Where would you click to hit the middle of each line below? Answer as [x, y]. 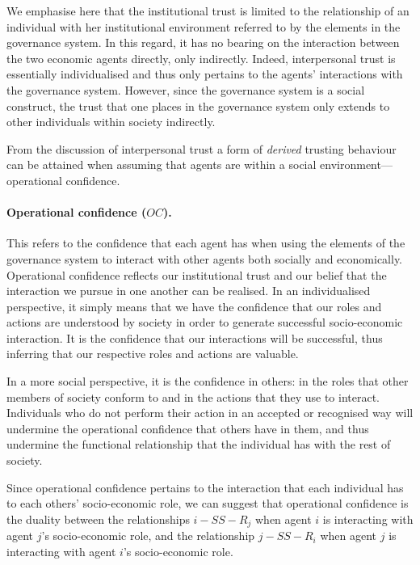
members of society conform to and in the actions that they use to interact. [193, 396]
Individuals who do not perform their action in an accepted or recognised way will [210, 413]
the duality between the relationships [98, 519]
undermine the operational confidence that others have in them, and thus [188, 428]
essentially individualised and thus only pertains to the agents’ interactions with [205, 74]
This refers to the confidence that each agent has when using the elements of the [206, 243]
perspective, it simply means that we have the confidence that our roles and [194, 306]
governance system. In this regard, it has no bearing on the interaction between [203, 42]
